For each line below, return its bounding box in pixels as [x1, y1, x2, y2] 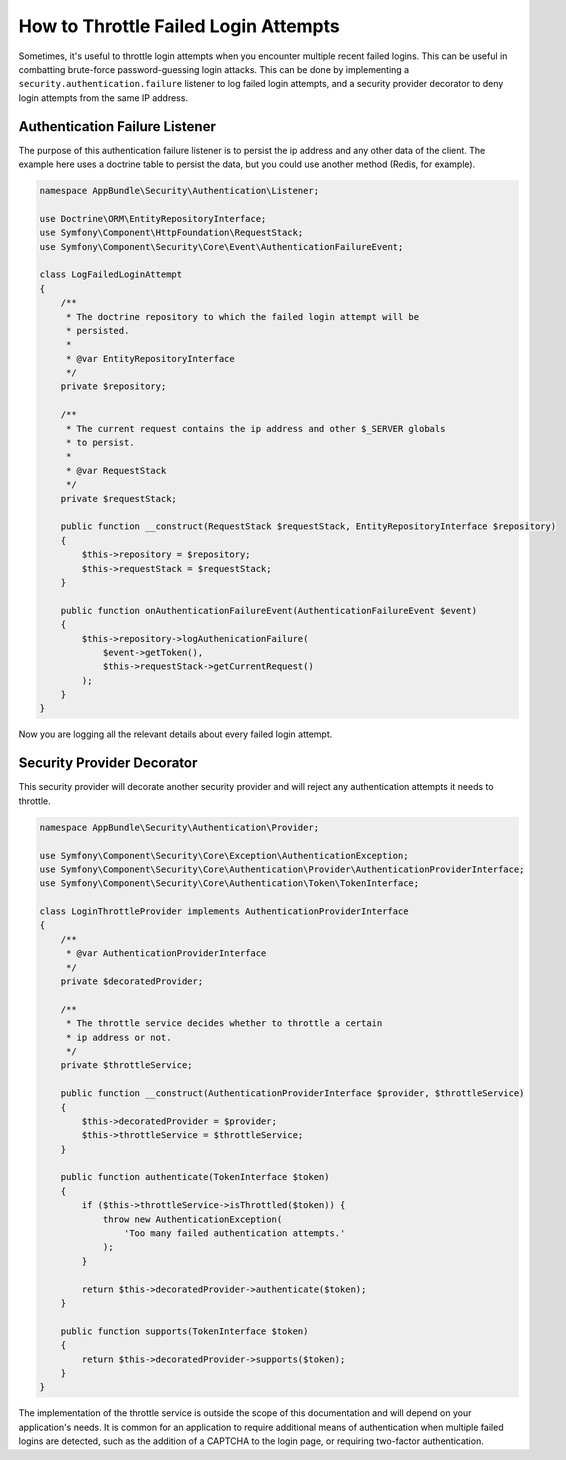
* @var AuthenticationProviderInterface [65, 948, 267, 959]
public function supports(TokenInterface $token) [60, 1325, 309, 1337]
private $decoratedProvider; [60, 976, 204, 987]
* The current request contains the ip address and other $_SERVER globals [65, 423, 446, 434]
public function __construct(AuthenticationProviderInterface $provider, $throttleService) [60, 1088, 525, 1099]
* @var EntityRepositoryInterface [65, 353, 235, 364]
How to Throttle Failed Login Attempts [18, 15, 340, 37]
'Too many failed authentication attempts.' [123, 1228, 346, 1239]
